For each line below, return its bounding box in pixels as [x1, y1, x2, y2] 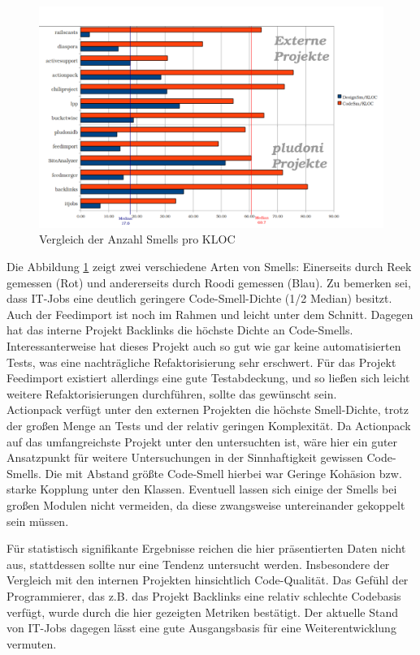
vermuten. [6, 635, 57, 652]
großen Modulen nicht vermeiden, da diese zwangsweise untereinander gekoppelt [6, 496, 405, 513]
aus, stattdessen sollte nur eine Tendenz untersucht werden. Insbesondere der [6, 555, 390, 572]
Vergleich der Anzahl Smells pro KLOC [39, 231, 236, 248]
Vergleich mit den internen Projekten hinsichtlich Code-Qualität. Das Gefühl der [6, 571, 409, 588]
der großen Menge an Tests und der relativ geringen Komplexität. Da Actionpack [6, 416, 411, 433]
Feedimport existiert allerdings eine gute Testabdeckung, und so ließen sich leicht [6, 369, 410, 386]
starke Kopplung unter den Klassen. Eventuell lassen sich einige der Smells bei [6, 480, 397, 498]
